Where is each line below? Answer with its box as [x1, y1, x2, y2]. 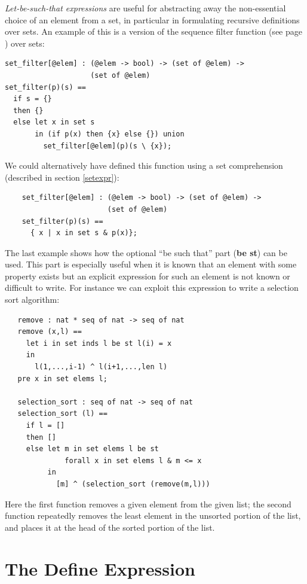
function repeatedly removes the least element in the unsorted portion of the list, [5, 509, 301, 522]
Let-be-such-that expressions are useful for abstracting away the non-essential [5, 2, 286, 14]
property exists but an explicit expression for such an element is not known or [5, 269, 290, 282]
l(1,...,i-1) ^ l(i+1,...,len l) [35, 363, 168, 372]
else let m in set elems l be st [26, 445, 159, 454]
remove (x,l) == [17, 327, 82, 336]
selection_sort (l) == [17, 409, 108, 418]
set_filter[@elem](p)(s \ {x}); [43, 141, 172, 150]
